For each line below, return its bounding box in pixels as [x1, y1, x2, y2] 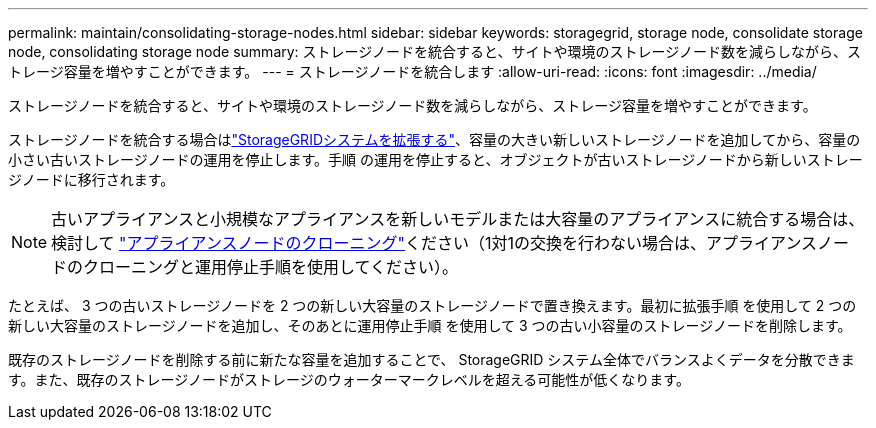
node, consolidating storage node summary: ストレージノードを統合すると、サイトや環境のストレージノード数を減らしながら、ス [8, 43, 861, 60]
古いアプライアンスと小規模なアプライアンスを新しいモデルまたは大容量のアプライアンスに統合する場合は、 [51, 209, 865, 229]
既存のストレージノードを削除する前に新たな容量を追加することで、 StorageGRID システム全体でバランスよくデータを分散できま [8, 351, 855, 368]
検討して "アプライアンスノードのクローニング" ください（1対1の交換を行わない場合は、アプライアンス [51, 233, 818, 253]
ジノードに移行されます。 [8, 171, 175, 188]
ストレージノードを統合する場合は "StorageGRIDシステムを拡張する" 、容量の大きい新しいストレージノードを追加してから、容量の [8, 131, 861, 148]
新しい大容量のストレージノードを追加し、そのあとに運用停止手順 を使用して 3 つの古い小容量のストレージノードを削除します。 [8, 317, 852, 334]
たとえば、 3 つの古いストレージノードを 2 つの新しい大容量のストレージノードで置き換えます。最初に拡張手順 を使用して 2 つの [8, 297, 857, 314]
